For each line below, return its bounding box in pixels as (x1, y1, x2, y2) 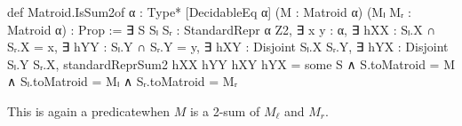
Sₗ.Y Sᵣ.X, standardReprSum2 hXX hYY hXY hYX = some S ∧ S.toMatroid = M (7, 54, 455, 73)
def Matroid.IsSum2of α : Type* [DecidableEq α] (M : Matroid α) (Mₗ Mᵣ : (7, 3, 411, 20)
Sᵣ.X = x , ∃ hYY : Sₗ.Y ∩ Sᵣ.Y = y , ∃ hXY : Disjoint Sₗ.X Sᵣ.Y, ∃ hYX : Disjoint (7, 37, 449, 56)
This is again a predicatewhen (7, 101, 170, 120)
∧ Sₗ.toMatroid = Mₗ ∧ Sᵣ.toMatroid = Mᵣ (7, 72, 237, 91)
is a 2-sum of (189, 101, 260, 120)
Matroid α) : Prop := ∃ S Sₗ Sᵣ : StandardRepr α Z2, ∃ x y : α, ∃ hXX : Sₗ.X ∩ (7, 20, 436, 38)
